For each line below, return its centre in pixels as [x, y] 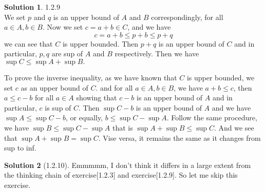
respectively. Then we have [157, 54]
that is [123, 127]
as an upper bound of [54, 87]
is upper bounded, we [221, 77]
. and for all [114, 87]
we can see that [29, 43]
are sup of [67, 54]
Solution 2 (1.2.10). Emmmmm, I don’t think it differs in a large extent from [128, 165]
